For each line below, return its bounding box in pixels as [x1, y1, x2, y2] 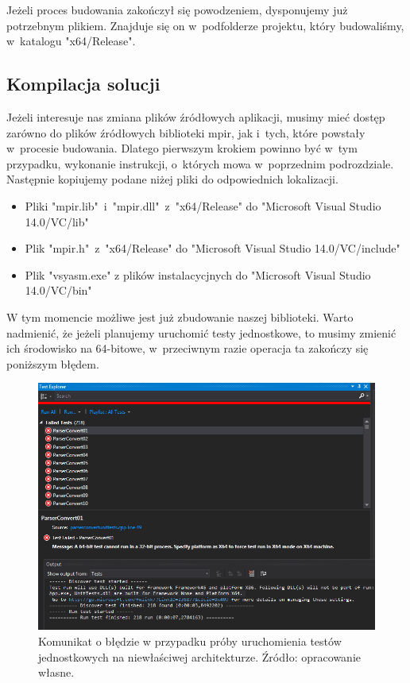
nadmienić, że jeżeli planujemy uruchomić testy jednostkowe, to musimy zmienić [6, 324, 396, 341]
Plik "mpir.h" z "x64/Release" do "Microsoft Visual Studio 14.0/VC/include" [25, 240, 400, 257]
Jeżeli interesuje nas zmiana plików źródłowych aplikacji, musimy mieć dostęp [6, 108, 385, 125]
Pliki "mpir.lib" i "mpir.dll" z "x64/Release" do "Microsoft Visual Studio [25, 197, 381, 214]
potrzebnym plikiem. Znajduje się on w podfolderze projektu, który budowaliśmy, [6, 17, 404, 33]
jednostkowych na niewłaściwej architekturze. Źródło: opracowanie [38, 648, 361, 665]
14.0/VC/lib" [25, 213, 89, 230]
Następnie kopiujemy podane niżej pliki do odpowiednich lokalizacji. [6, 171, 338, 187]
